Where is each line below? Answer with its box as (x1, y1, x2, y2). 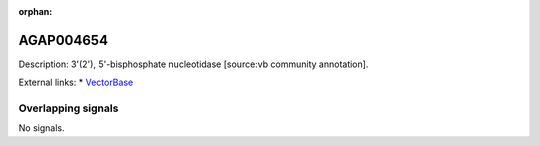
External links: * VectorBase (18, 76, 134, 89)
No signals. (18, 122, 65, 134)
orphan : (18, 6, 53, 17)
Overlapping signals (18, 101, 119, 115)
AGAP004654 (18, 31, 109, 49)
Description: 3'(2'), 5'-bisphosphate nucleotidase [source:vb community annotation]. (18, 58, 369, 70)
